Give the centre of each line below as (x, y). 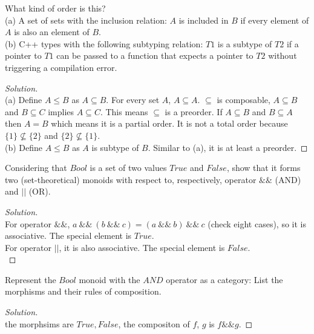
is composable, (244, 100)
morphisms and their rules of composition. (83, 291)
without (283, 55)
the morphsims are (39, 323)
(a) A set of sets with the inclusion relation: (86, 20)
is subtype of (115, 147)
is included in (204, 20)
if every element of (275, 20)
